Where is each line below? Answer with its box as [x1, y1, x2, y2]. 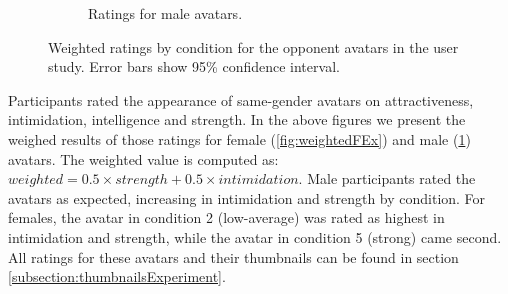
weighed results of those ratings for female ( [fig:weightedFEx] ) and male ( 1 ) [8, 128, 471, 149]
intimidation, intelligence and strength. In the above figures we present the [8, 109, 466, 130]
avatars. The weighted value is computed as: [8, 148, 279, 169]
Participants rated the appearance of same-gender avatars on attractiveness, [8, 89, 474, 110]
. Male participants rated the [298, 168, 476, 189]
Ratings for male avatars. [88, 3, 243, 23]
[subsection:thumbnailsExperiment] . [8, 266, 226, 287]
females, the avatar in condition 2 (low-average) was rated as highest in [8, 207, 445, 228]
